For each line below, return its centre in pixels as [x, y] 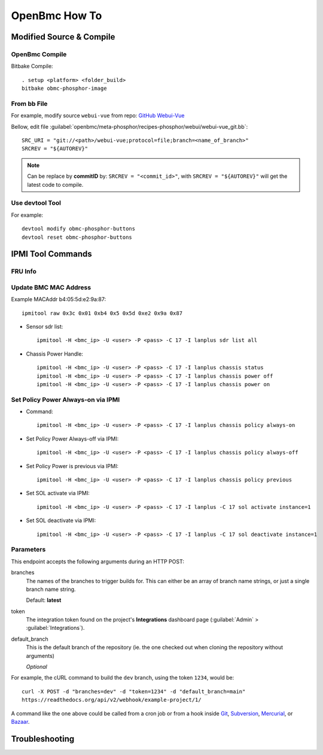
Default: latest [44, 600]
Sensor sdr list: [45, 327]
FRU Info [24, 271]
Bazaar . [20, 722]
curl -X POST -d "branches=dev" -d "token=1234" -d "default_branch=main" [134, 691]
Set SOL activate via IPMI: [58, 493]
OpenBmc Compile [39, 54]
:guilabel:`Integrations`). [55, 628]
